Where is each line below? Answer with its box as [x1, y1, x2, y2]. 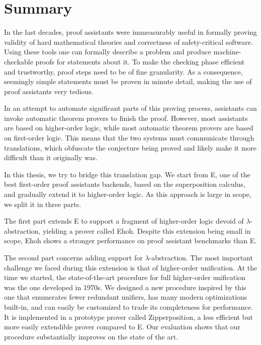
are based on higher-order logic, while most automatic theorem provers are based [4, 122, 253, 133]
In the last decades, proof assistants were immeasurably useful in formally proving [4, 27, 257, 37]
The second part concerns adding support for [4, 252, 143, 262]
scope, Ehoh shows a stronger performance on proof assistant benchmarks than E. [4, 235, 257, 246]
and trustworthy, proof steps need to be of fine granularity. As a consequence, [4, 66, 243, 77]
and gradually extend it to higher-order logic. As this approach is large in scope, [4, 189, 251, 199]
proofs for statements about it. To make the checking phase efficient [35, 56, 245, 66]
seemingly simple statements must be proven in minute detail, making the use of [4, 76, 252, 87]
